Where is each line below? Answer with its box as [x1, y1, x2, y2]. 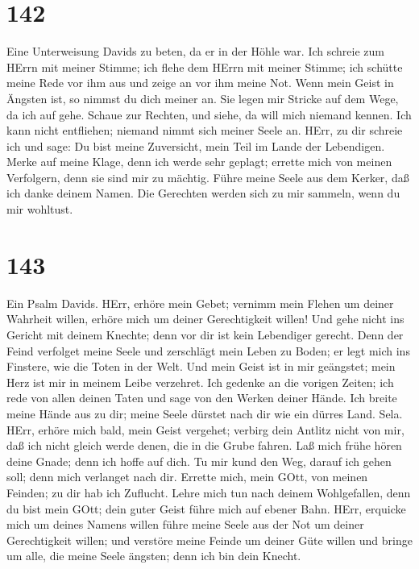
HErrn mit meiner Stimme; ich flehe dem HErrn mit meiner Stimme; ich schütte [6, 58, 403, 75]
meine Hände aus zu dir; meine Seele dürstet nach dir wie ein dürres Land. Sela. [6, 405, 403, 422]
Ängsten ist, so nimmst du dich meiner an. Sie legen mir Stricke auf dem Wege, [6, 89, 399, 106]
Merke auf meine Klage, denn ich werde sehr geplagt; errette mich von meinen [6, 153, 392, 170]
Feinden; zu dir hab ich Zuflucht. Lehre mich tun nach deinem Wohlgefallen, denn [6, 484, 411, 500]
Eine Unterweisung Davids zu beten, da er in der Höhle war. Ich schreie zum [6, 43, 384, 60]
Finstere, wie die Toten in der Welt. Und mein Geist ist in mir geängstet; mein [6, 358, 396, 375]
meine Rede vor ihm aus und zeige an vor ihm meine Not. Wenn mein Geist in [6, 74, 394, 91]
